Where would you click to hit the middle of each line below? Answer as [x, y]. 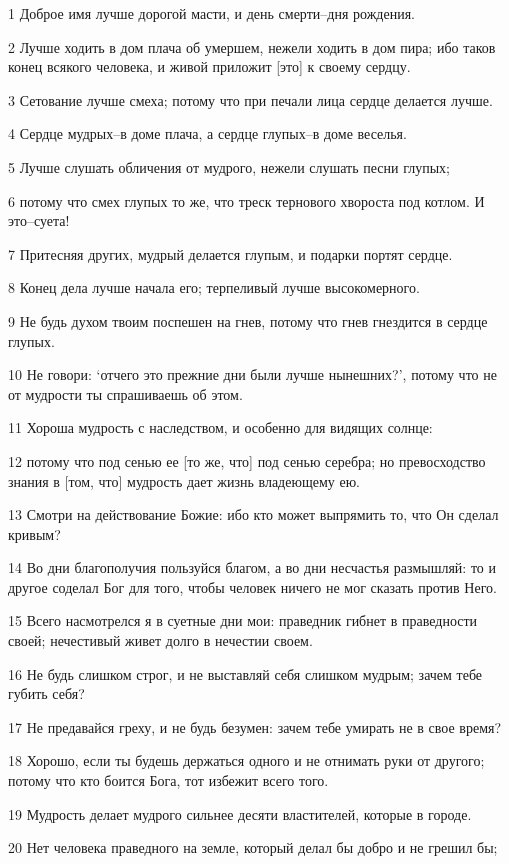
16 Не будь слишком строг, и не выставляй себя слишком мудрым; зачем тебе [245, 673]
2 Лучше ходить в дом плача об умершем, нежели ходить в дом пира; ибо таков [252, 46]
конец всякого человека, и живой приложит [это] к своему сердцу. [209, 66]
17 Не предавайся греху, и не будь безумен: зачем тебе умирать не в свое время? [255, 726]
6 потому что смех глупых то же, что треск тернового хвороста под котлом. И [246, 200]
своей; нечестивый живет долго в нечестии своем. [160, 640]
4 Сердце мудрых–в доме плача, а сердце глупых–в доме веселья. [207, 133]
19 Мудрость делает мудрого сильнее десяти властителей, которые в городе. [240, 813]
